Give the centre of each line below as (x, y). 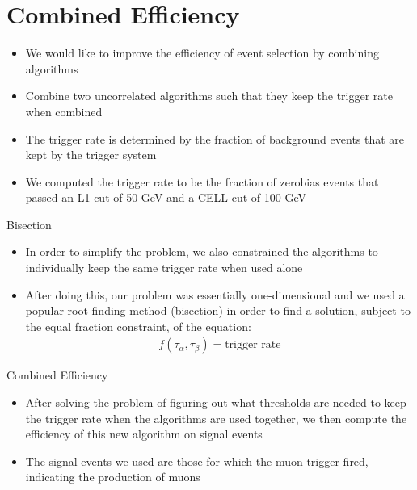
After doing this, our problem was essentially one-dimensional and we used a (215, 294)
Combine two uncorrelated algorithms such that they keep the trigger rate (209, 96)
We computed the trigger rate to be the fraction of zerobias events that (202, 181)
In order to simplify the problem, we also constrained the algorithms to (202, 251)
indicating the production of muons (113, 477)
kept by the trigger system (91, 155)
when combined (64, 111)
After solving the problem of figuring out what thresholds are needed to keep (216, 402)
